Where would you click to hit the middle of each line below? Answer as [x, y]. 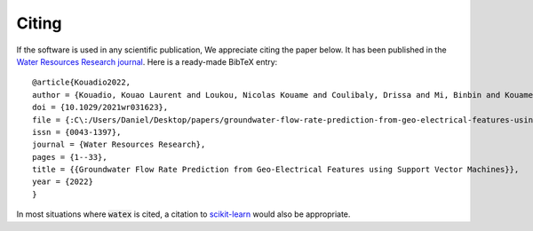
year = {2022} [63, 182]
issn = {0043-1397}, [77, 132]
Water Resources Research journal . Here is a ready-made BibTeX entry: [147, 61]
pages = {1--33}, [70, 157]
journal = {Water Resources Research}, [119, 145]
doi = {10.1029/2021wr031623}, [100, 108]
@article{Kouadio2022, [82, 83]
